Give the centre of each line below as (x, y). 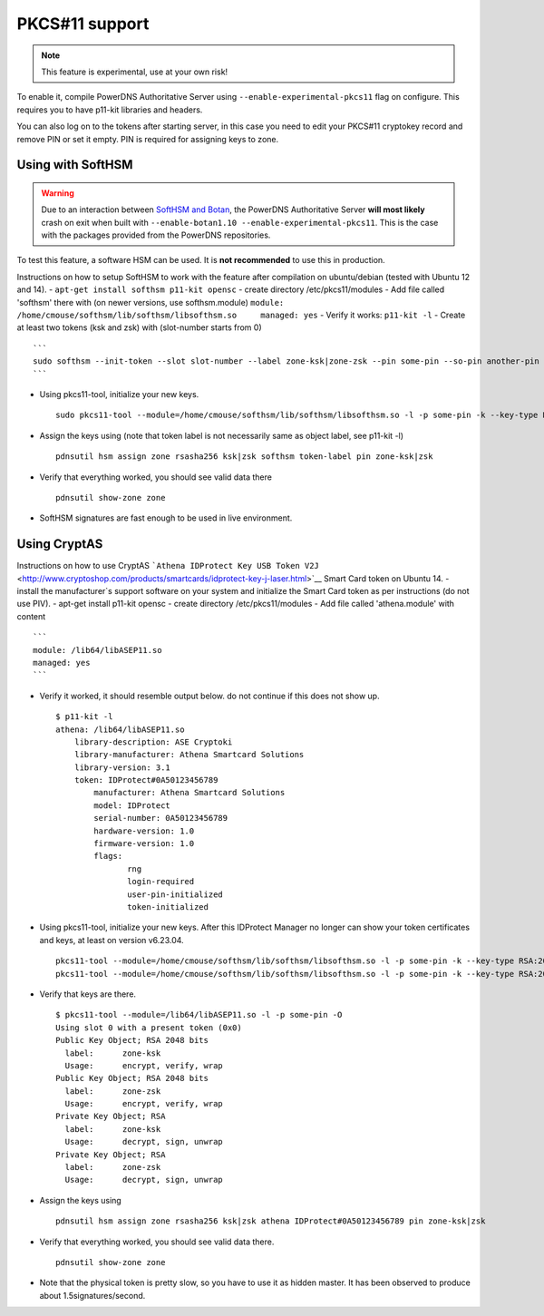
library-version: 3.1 (122, 767)
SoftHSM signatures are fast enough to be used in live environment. (166, 518)
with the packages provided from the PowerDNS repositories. (156, 235)
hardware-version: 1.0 (144, 831)
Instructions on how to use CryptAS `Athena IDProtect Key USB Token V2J (168, 566)
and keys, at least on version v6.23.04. (112, 940)
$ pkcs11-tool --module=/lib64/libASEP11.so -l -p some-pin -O (199, 1015)
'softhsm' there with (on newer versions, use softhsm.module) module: (151, 302)
